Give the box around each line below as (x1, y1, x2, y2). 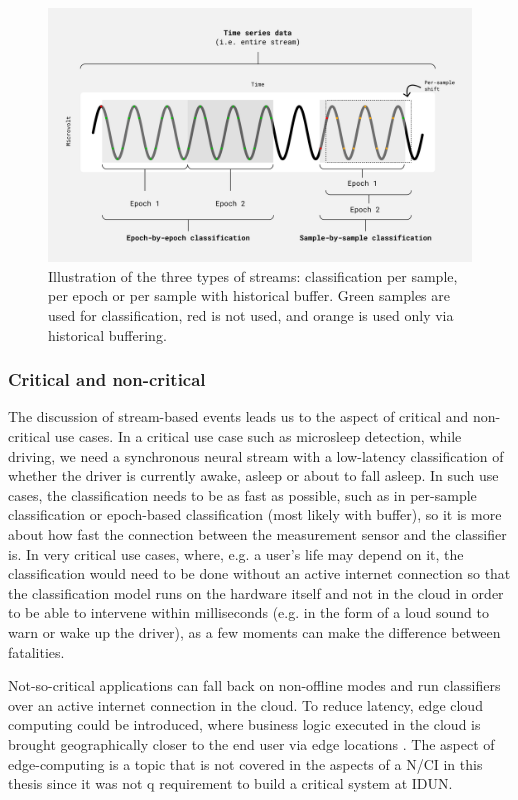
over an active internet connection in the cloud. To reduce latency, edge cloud (8, 694, 483, 715)
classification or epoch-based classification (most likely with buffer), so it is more (8, 504, 502, 525)
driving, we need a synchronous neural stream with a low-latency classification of (8, 445, 504, 466)
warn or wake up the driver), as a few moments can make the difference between (8, 621, 501, 642)
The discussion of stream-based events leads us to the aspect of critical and (8, 406, 469, 427)
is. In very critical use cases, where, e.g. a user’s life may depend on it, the (8, 543, 464, 564)
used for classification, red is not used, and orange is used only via (48, 305, 454, 326)
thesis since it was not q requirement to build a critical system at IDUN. (8, 773, 453, 794)
